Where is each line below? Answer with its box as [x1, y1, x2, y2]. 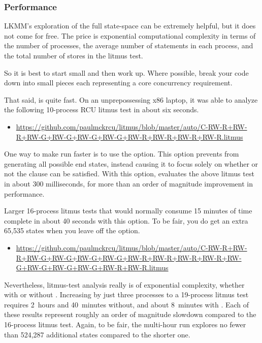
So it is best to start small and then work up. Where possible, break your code [4, 67, 249, 78]
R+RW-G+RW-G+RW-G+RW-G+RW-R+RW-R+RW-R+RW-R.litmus [16, 131, 243, 142]
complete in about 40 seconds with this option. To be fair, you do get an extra [4, 215, 248, 226]
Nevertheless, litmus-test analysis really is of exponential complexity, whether [4, 279, 245, 290]
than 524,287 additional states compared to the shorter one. [4, 329, 190, 339]
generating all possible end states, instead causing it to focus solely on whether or [4, 158, 258, 169]
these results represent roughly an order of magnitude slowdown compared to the [4, 309, 256, 320]
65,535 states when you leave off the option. [4, 225, 140, 236]
